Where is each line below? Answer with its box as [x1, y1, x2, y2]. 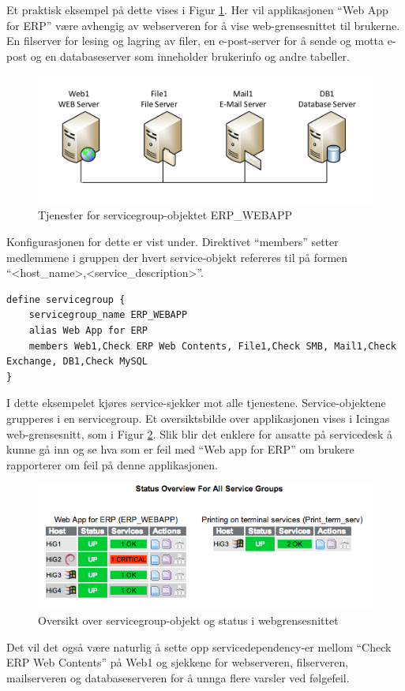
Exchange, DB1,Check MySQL [6, 356, 148, 368]
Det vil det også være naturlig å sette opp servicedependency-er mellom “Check [6, 638, 392, 655]
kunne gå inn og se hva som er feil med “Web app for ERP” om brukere [6, 441, 354, 458]
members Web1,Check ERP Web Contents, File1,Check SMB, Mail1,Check [28, 340, 396, 352]
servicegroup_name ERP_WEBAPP [28, 309, 188, 321]
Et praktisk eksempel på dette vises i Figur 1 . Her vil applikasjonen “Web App [6, 2, 388, 17]
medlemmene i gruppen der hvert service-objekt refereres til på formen [6, 248, 348, 265]
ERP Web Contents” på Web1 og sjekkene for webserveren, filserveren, [6, 654, 349, 670]
